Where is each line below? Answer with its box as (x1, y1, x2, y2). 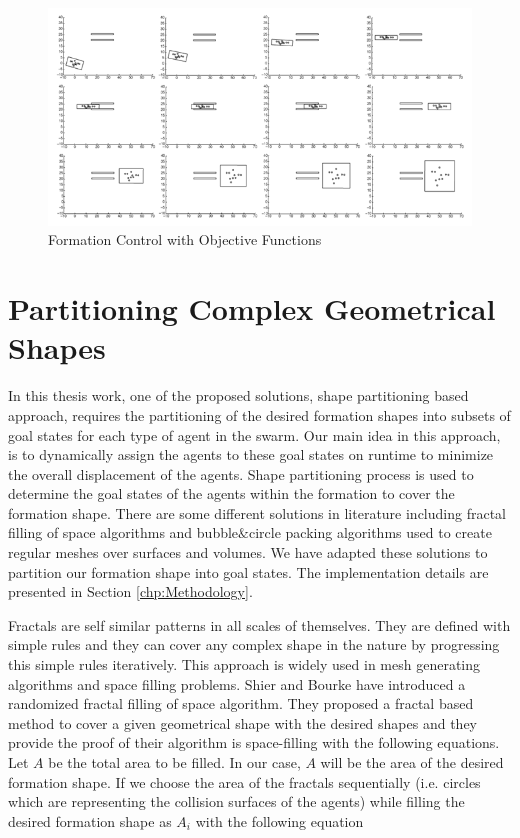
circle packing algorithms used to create (248, 522, 492, 543)
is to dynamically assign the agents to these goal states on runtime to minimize (8, 444, 494, 465)
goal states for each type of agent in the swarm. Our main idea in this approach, (8, 424, 501, 445)
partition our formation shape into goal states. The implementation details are (8, 561, 489, 582)
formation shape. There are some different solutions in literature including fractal (8, 502, 506, 523)
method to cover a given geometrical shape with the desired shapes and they (8, 712, 477, 733)
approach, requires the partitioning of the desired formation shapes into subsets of (8, 404, 511, 425)
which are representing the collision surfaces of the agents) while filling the (8, 791, 465, 812)
